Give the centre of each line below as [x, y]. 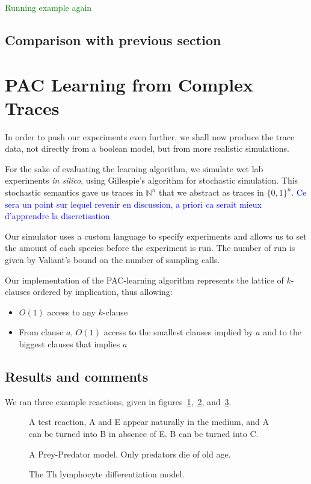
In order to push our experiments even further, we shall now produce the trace [150, 136]
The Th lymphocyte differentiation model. [107, 474]
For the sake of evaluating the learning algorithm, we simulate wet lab [134, 168]
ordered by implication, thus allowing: [103, 292]
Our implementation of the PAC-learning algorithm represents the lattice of [144, 280]
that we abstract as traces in [211, 192]
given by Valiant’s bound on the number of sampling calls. [112, 260]
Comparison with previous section [113, 39]
